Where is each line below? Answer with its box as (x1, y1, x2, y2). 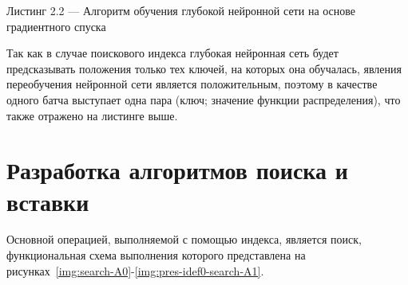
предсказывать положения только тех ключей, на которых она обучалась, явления (6, 60, 402, 76)
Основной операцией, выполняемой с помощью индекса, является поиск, (6, 231, 362, 248)
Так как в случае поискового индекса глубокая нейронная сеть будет (6, 45, 339, 61)
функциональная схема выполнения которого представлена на (6, 247, 306, 264)
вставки (6, 185, 89, 217)
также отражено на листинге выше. (6, 107, 178, 123)
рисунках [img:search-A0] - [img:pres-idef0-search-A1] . (6, 262, 264, 279)
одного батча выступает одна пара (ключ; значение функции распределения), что (6, 91, 401, 107)
